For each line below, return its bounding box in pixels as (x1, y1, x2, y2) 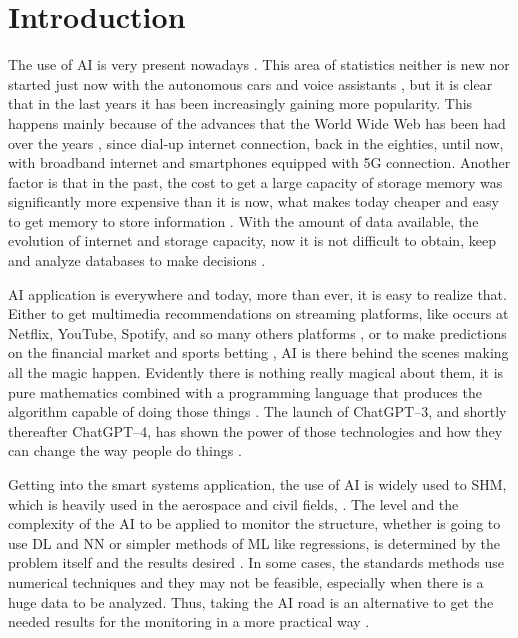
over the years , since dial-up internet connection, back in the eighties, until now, (8, 132, 504, 153)
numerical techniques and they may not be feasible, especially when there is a (8, 571, 484, 592)
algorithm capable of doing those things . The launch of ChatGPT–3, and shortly (8, 401, 507, 422)
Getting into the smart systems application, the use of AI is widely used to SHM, (8, 474, 507, 494)
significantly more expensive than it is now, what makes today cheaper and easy (8, 191, 499, 212)
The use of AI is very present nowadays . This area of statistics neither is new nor (8, 54, 510, 75)
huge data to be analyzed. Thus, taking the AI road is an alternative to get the (8, 591, 494, 612)
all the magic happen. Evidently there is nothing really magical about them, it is (8, 362, 504, 383)
